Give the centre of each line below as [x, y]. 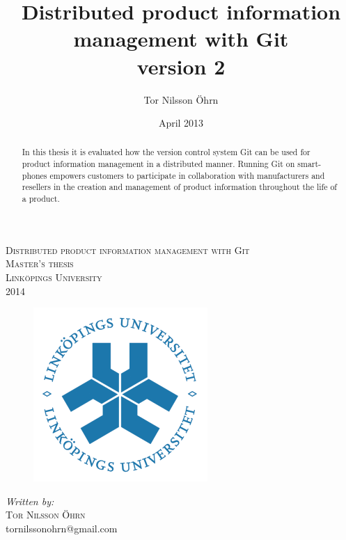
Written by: [30, 501]
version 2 [181, 66]
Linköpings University [54, 277]
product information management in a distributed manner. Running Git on [158, 164]
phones [34, 175]
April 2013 [181, 123]
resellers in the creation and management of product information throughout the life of [180, 187]
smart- [309, 164]
